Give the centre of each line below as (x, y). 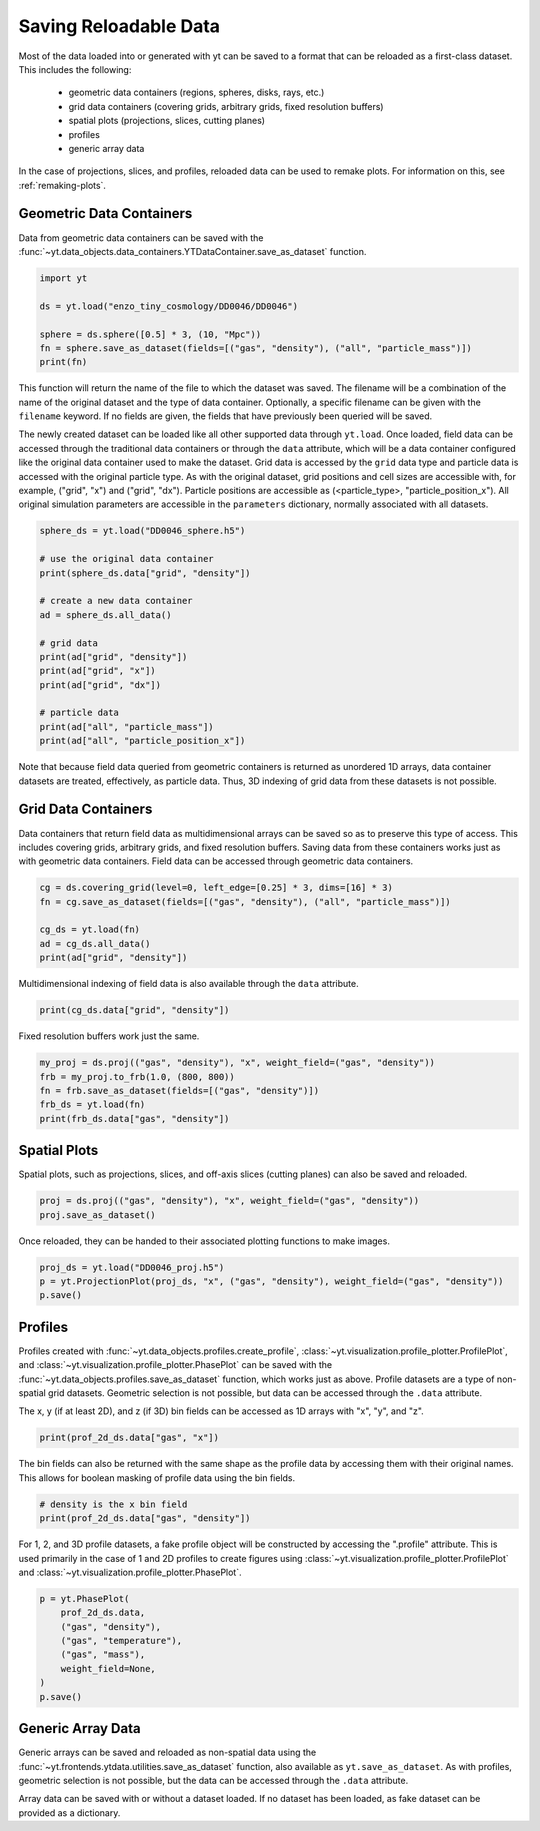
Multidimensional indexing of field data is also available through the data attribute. (188, 984)
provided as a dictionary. (69, 1812)
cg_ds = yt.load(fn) (89, 929)
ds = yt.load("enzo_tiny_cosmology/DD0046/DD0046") (169, 306)
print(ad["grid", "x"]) (98, 671)
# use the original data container (126, 559)
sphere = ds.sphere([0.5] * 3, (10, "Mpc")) (150, 334)
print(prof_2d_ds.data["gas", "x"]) (129, 1438)
